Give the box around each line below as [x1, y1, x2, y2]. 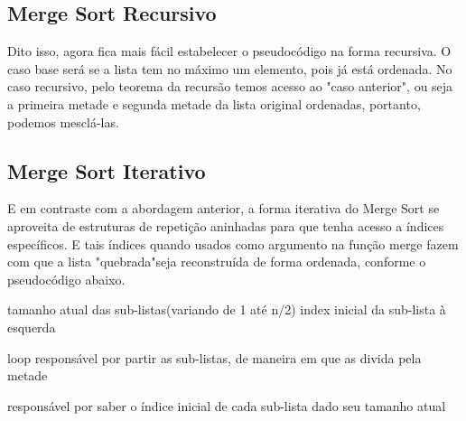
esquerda [7, 317, 56, 336]
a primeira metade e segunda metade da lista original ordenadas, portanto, [7, 94, 421, 113]
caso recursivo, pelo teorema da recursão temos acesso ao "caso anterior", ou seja [7, 77, 453, 96]
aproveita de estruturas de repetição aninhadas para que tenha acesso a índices [7, 216, 444, 235]
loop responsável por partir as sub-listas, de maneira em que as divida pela [7, 348, 422, 367]
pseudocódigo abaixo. [7, 269, 126, 288]
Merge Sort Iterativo [7, 156, 206, 184]
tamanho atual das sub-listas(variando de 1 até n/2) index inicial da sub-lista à [7, 300, 446, 319]
